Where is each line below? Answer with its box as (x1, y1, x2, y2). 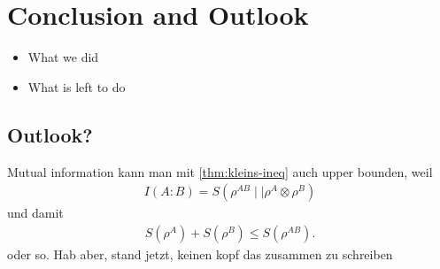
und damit (7, 204, 64, 222)
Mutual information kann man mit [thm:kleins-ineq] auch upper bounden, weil (7, 162, 433, 181)
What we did (27, 48, 99, 66)
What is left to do (27, 77, 126, 96)
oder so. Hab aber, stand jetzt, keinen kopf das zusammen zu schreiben (7, 244, 393, 263)
